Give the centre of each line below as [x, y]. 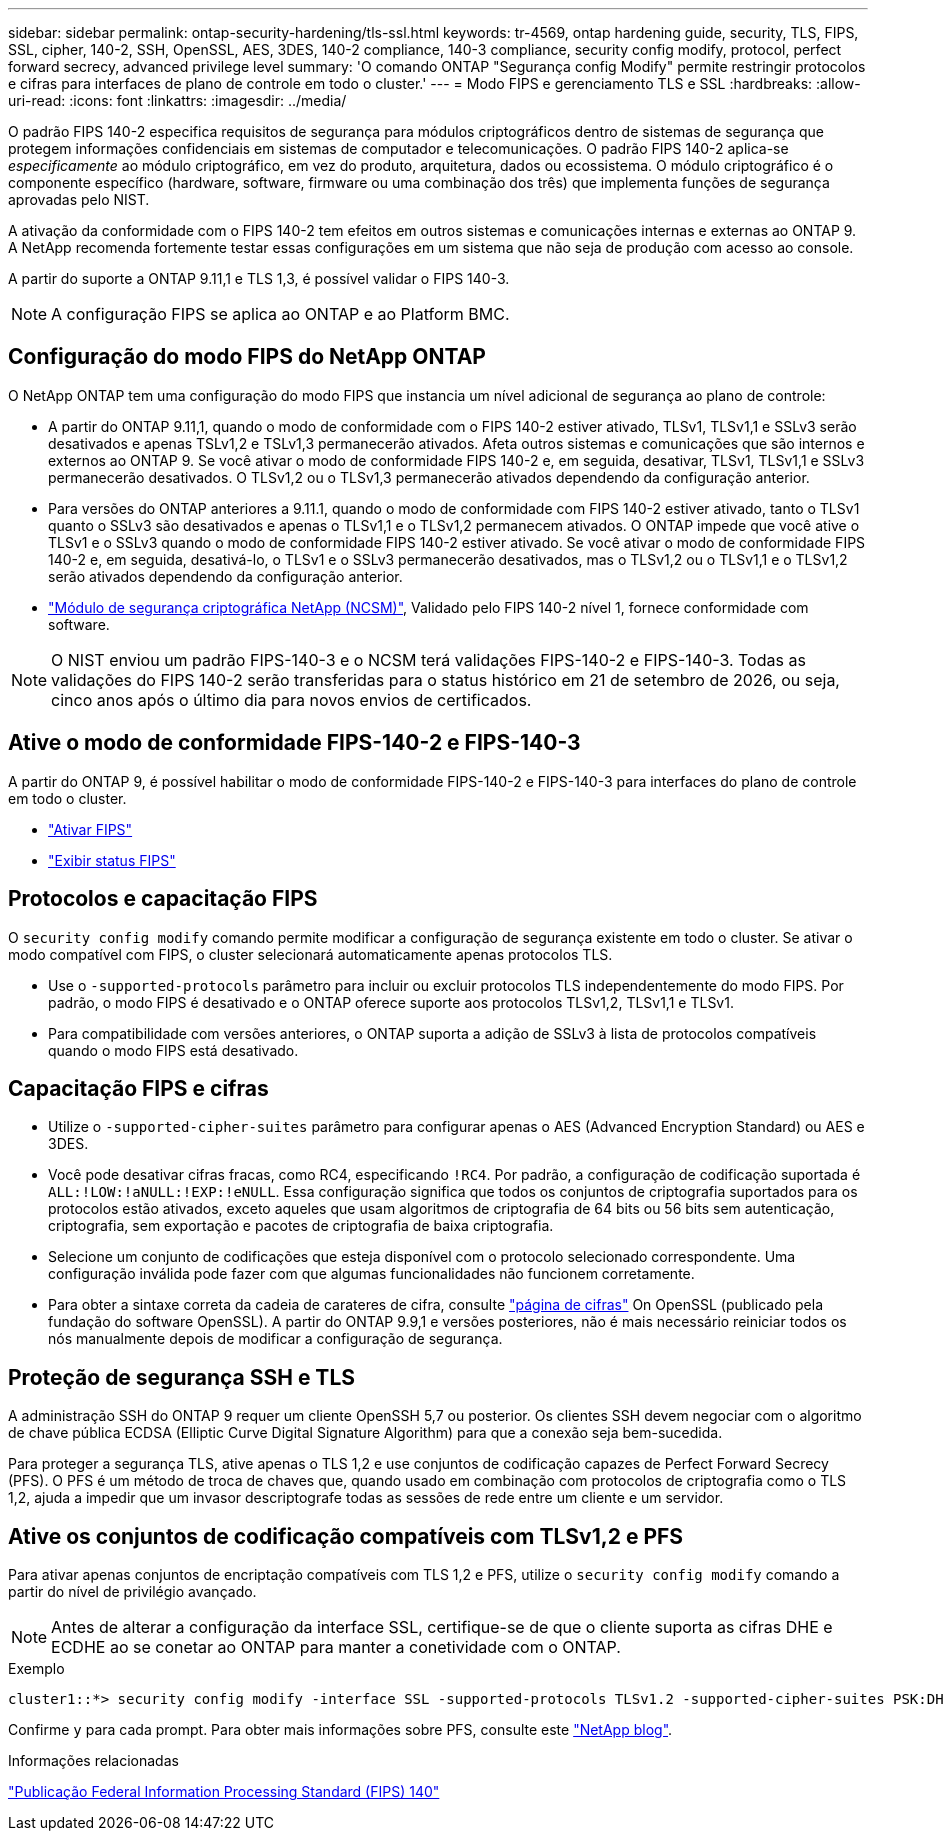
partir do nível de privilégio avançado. [132, 1592]
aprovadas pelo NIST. [79, 199]
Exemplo [36, 1669]
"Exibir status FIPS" [112, 860]
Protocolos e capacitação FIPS [163, 899]
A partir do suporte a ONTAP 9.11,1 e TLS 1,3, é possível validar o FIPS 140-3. [259, 278]
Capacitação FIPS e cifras [138, 1088]
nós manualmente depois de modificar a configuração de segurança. [275, 1339]
